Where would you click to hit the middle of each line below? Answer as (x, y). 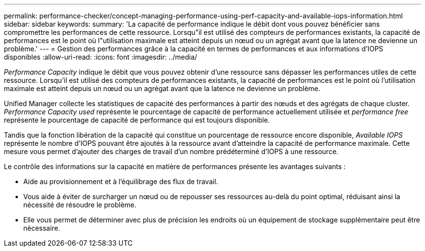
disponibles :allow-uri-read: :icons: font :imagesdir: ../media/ (101, 57)
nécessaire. (42, 228)
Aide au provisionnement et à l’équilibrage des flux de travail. (121, 181)
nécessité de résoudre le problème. (80, 205)
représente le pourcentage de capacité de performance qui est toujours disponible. (137, 120)
